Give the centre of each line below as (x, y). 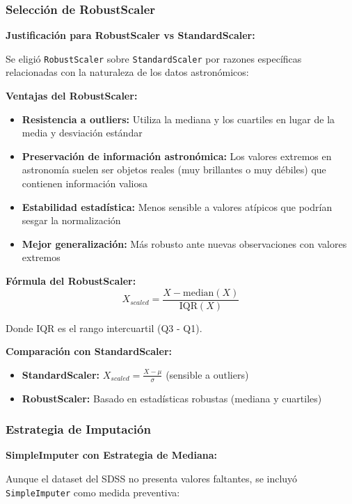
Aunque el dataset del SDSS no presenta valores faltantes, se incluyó (152, 479)
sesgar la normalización (71, 220)
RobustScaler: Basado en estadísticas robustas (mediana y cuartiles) (172, 398)
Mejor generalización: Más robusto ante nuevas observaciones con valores (184, 243)
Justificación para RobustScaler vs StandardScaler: (130, 35)
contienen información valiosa (85, 183)
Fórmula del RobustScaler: (71, 281)
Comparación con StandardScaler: (89, 351)
